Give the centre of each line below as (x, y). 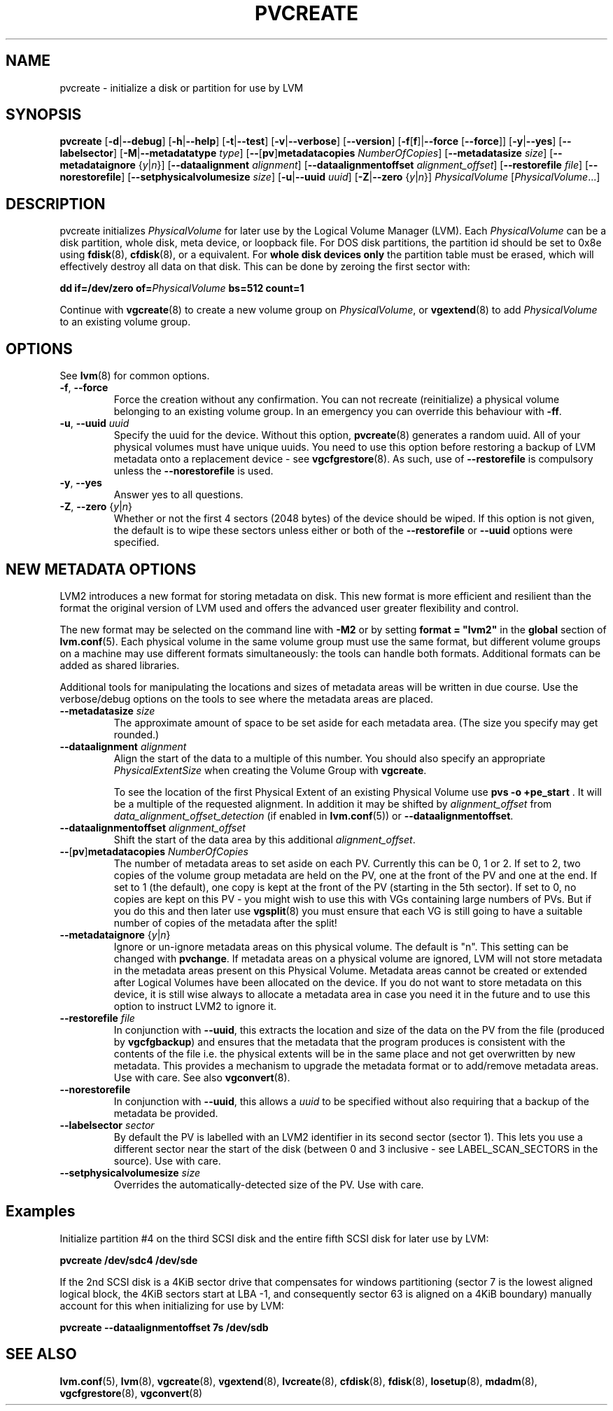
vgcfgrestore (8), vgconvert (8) (131, 1393)
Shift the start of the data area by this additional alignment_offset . (265, 839)
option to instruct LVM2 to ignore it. (195, 1006)
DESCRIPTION (56, 204)
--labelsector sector (107, 1125)
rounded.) (136, 734)
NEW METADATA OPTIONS (101, 569)
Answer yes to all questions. (178, 495)
